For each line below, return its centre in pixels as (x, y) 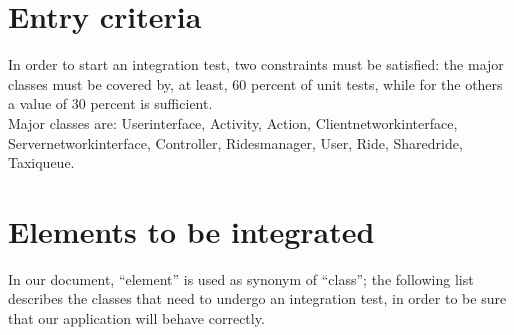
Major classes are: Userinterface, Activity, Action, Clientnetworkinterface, (233, 122)
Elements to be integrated (191, 230)
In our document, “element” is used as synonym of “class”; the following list (241, 278)
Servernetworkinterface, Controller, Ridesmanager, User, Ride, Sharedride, (235, 142)
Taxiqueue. (41, 162)
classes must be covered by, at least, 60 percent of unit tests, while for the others (255, 83)
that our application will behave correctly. (136, 318)
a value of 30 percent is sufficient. (110, 103)
